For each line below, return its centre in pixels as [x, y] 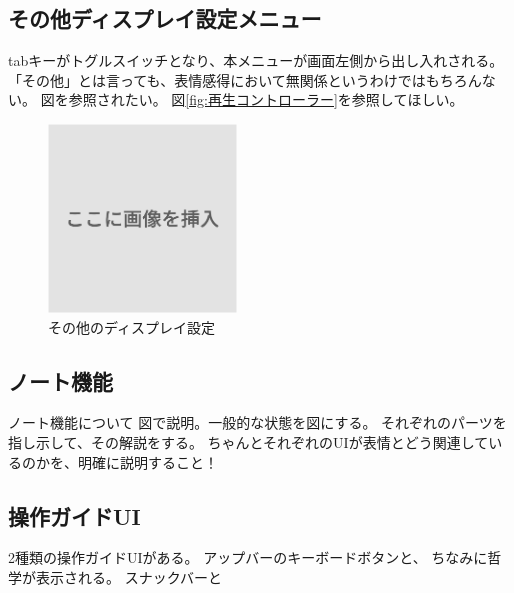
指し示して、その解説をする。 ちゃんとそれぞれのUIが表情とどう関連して [248, 441]
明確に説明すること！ [147, 461]
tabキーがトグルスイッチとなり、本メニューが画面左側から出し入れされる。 [256, 60]
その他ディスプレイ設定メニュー [165, 18]
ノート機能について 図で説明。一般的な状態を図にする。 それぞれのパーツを [257, 422]
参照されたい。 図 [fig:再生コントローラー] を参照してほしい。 [266, 99]
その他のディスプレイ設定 [132, 326]
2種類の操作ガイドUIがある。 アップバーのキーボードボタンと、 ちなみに [248, 557]
